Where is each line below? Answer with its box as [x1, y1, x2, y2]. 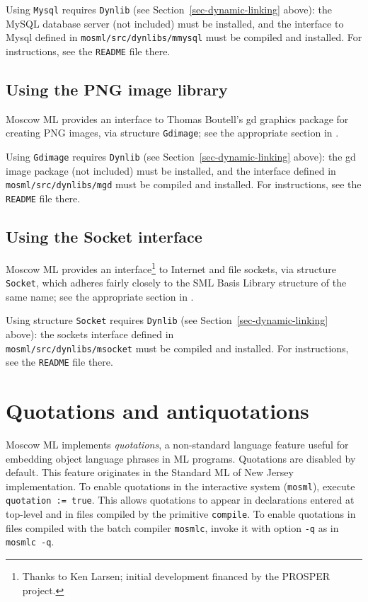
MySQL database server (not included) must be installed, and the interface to [6, 16, 344, 30]
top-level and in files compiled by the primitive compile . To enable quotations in [6, 507, 356, 521]
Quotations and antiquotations [6, 396, 309, 425]
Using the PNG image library [6, 78, 228, 100]
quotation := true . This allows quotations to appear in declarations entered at [6, 492, 355, 507]
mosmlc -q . [6, 534, 54, 549]
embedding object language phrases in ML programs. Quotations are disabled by [6, 451, 356, 465]
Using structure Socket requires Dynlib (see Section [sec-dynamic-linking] [6, 313, 328, 328]
